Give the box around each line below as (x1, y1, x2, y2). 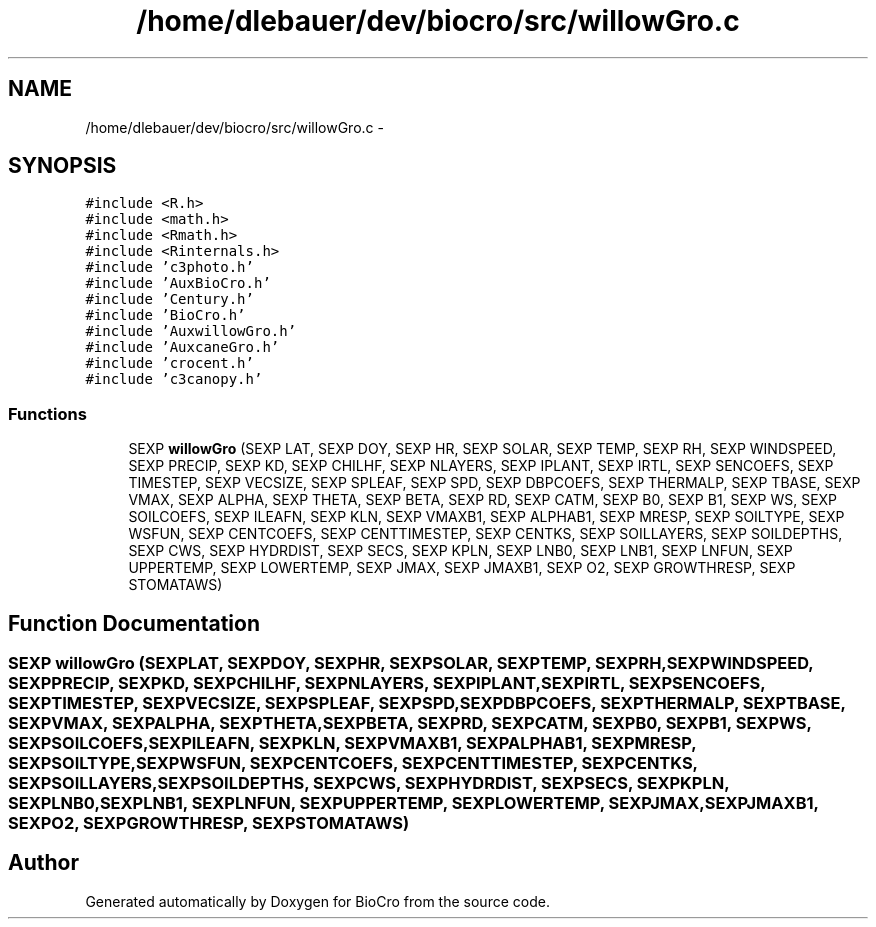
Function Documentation (8, 610, 260, 636)
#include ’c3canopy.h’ (85, 371, 263, 388)
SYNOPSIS (8, 153, 117, 179)
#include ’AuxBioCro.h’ (85, 275, 271, 292)
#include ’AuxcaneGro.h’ (85, 339, 280, 356)
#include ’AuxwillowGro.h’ (85, 323, 297, 340)
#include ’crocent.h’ (85, 355, 254, 372)
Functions (8, 403, 87, 424)
